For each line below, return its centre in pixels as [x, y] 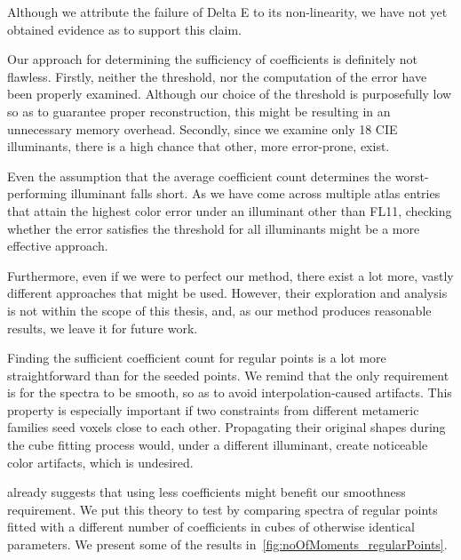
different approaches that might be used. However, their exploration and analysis [227, 293]
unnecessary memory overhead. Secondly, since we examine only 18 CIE [203, 128]
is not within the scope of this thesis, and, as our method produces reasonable [219, 310]
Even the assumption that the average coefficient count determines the [199, 176]
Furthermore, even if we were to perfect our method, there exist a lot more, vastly [230, 275]
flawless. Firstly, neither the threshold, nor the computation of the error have [217, 76]
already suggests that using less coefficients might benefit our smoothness [207, 492]
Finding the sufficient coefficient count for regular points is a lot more [197, 358]
